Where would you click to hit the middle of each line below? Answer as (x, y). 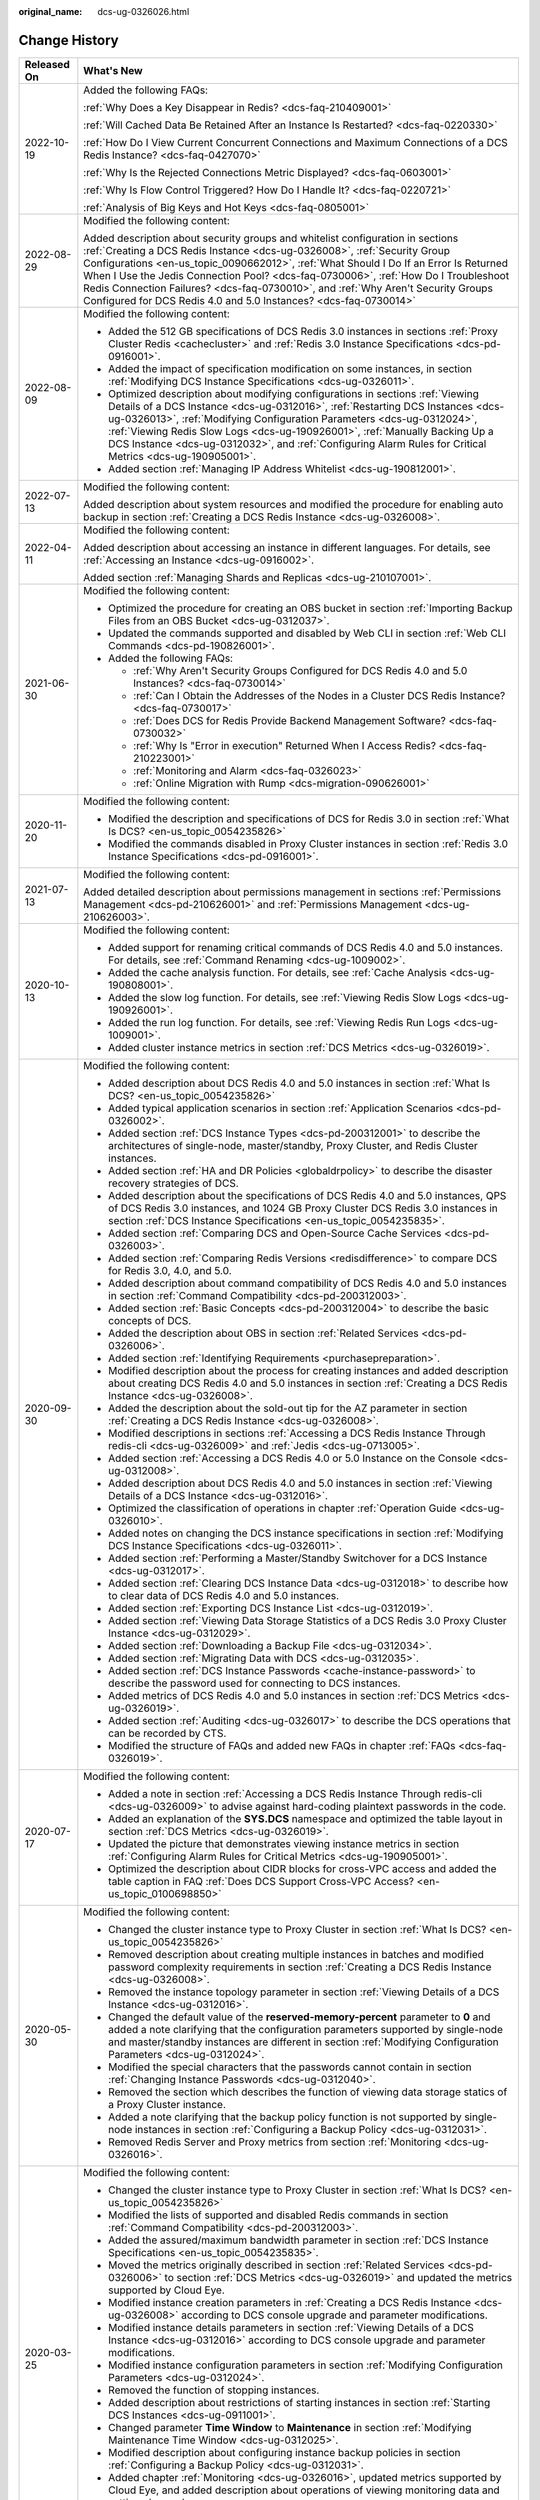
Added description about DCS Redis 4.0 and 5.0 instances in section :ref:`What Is (299, 1083)
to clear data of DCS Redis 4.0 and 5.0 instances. (224, 1595)
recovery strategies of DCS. (173, 1183)
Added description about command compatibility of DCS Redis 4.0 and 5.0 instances (307, 1283)
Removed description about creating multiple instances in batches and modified (296, 1954)
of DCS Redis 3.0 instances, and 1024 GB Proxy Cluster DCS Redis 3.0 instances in (303, 1208)
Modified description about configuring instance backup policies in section (284, 2452)
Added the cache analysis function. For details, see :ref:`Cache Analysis (277, 972)
